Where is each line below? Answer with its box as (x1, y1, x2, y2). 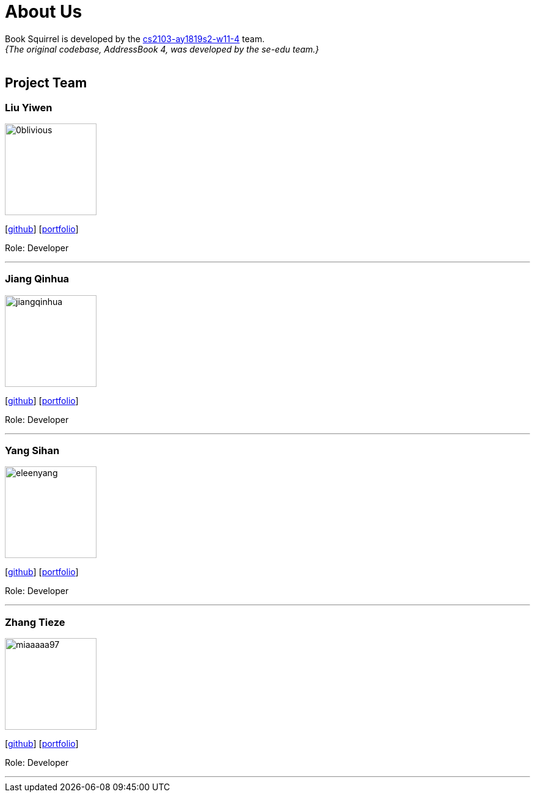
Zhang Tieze (5, 615, 65, 628)
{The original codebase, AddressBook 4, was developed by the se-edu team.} (5, 43, 319, 54)
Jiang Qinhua (5, 273, 70, 285)
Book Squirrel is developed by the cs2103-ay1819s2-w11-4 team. (5, 33, 265, 44)
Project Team (5, 75, 87, 91)
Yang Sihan (5, 444, 60, 457)
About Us (5, 1, 82, 22)
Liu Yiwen (5, 101, 53, 114)
